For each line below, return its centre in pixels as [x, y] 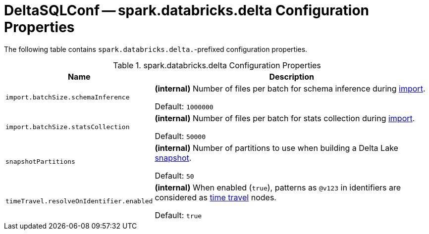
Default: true [178, 215]
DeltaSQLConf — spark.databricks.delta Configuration [187, 10]
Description [292, 76]
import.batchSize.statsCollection [68, 127]
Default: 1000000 [184, 106]
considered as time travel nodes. [215, 197]
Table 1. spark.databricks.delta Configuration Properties [217, 65]
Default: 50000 [180, 136]
